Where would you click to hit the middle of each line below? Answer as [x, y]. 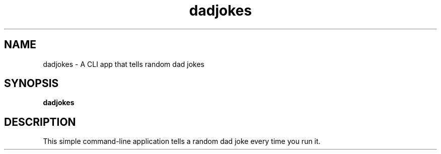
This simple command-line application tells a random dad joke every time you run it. [182, 141]
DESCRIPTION [40, 122]
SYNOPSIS [31, 84]
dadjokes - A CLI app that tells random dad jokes [124, 64]
